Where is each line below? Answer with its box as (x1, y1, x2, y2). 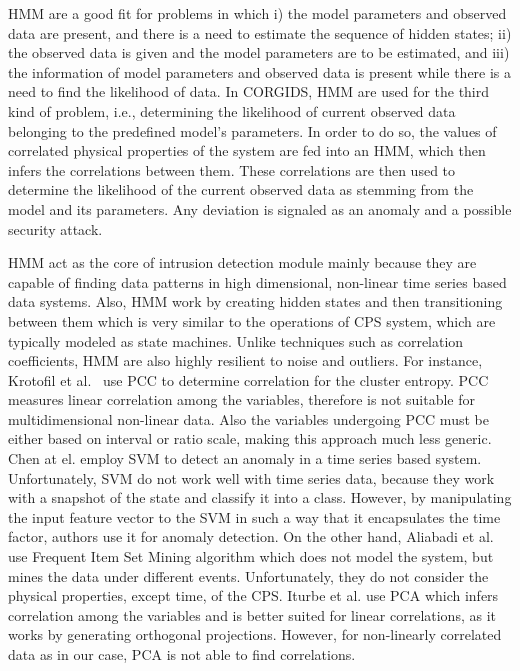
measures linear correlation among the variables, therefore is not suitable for (8, 389, 475, 410)
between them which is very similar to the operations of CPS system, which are (8, 310, 496, 331)
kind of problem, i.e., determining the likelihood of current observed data (8, 100, 456, 121)
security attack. (8, 218, 103, 239)
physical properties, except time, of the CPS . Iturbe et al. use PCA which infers (8, 585, 499, 606)
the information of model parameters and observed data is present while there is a (8, 61, 512, 82)
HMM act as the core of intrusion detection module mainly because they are (8, 252, 477, 273)
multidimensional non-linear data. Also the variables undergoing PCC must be (8, 408, 489, 429)
